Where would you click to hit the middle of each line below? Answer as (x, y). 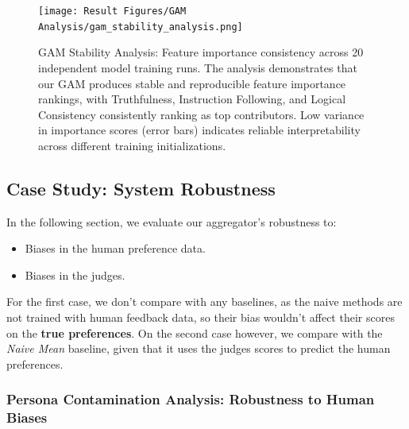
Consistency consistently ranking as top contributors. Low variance (201, 114)
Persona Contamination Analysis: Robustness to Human (191, 399)
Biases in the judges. (75, 274)
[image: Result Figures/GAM (112, 11)
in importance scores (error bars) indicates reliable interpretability (199, 130)
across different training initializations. (132, 145)
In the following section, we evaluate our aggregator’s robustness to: (172, 221)
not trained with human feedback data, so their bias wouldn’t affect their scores (201, 317)
